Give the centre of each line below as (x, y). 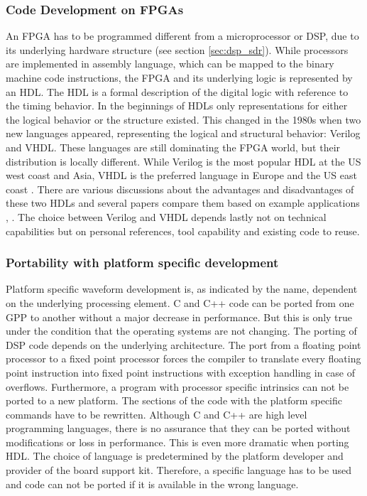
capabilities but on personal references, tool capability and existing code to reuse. (183, 231)
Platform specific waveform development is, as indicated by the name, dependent (182, 289)
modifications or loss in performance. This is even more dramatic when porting (177, 442)
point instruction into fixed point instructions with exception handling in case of (181, 372)
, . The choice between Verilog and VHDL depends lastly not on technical (166, 216)
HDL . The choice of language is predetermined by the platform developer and (175, 456)
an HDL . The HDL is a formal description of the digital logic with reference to (177, 91)
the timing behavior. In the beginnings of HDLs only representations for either (177, 106)
